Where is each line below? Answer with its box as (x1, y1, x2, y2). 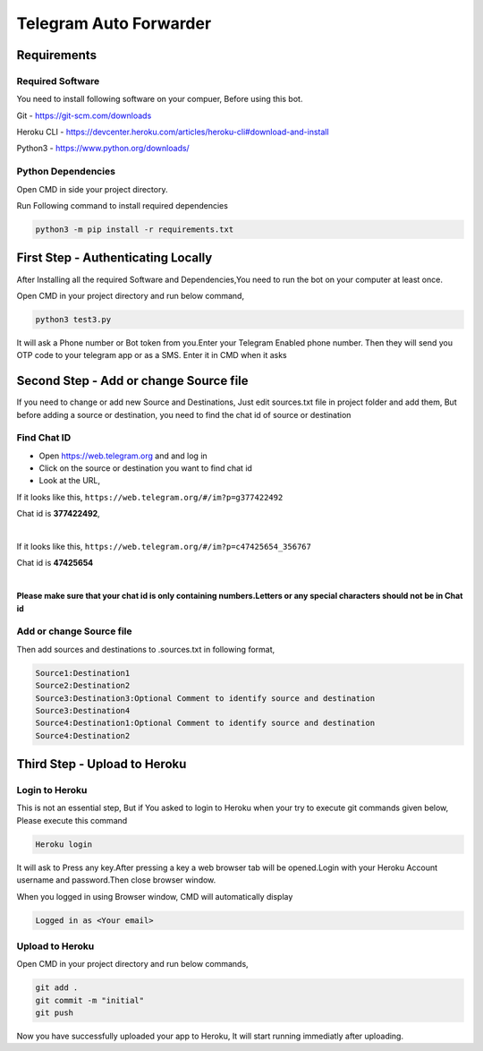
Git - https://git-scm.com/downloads (16, 110, 152, 121)
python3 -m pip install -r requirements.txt (35, 225, 234, 235)
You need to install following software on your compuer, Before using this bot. (16, 94, 303, 105)
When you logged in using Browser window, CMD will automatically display (16, 891, 293, 901)
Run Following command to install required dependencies (16, 201, 228, 211)
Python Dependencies (16, 166, 116, 178)
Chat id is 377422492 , (16, 508, 100, 519)
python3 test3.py (35, 314, 112, 324)
